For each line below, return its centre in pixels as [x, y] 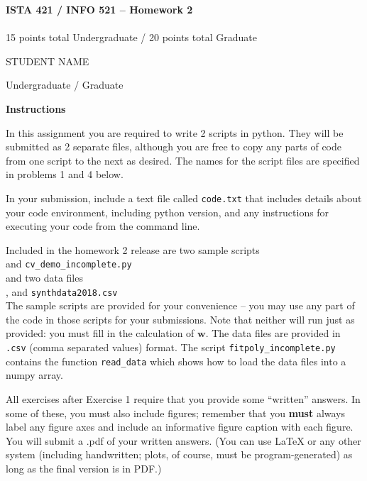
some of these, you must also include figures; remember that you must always [176, 413]
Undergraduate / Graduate [65, 85]
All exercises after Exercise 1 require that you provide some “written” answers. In [183, 398]
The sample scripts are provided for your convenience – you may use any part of [180, 305]
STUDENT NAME [48, 61]
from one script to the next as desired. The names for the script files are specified [183, 160]
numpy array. [34, 375]
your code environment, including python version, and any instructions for [168, 212]
